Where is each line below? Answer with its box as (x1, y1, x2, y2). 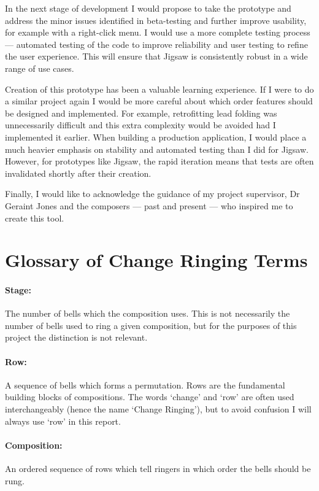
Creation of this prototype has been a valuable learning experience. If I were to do (5, 82, 314, 95)
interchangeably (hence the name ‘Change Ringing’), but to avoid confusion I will (5, 403, 312, 416)
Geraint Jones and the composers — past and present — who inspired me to (5, 199, 293, 212)
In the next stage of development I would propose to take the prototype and (5, 2, 291, 14)
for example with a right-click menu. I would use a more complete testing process (5, 26, 310, 39)
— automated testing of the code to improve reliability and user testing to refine (5, 37, 308, 50)
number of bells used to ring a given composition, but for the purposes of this (5, 319, 297, 331)
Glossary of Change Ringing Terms (5, 247, 308, 273)
